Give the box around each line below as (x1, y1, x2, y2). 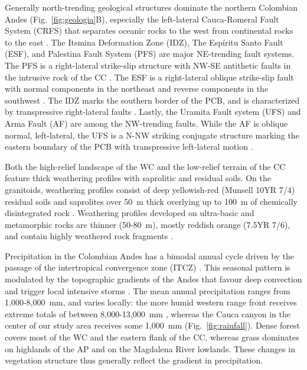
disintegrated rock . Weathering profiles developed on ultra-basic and (5, 207, 254, 219)
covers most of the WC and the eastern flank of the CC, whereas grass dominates (5, 331, 299, 343)
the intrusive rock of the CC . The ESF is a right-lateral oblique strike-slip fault (5, 70, 294, 83)
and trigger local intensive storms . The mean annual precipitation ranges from (5, 284, 290, 297)
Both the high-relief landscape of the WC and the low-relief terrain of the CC (5, 160, 286, 172)
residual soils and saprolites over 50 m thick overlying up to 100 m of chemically (5, 195, 298, 207)
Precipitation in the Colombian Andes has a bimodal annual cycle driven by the (5, 249, 295, 262)
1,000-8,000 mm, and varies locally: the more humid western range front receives (5, 296, 297, 308)
